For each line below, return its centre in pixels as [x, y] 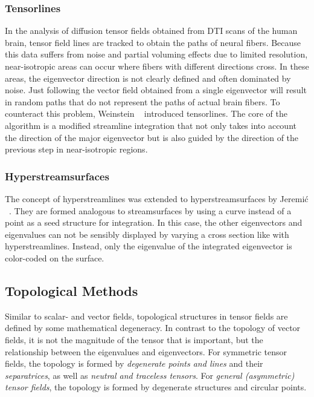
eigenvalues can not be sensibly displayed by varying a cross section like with [147, 234]
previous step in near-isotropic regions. [76, 149]
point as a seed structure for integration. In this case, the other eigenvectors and [154, 222]
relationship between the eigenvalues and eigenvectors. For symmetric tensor [146, 351]
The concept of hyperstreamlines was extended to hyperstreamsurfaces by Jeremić [157, 198]
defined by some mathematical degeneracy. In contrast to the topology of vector [153, 328]
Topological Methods [72, 290]
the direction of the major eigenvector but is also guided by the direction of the [152, 137]
